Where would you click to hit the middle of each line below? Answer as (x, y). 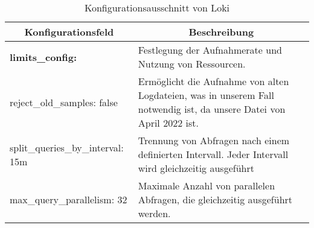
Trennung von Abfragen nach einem (214, 140)
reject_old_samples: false (64, 102)
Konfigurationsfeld (69, 32)
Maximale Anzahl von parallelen (207, 185)
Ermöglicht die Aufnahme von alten (213, 81)
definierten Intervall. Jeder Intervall (213, 154)
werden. (154, 213)
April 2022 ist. (168, 123)
